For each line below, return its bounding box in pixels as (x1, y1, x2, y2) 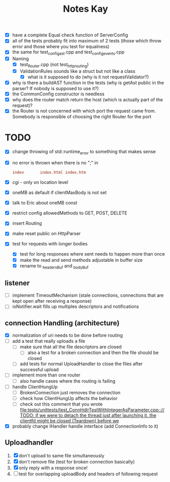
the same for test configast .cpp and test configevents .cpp (12, 49, 125, 56)
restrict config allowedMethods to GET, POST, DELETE (12, 210, 128, 216)
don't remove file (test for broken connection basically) (18, 458, 135, 465)
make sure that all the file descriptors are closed (19, 344, 122, 350)
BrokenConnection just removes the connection (19, 389, 121, 395)
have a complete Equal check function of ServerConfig (12, 32, 129, 38)
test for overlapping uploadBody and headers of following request (18, 471, 158, 477)
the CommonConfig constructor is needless (12, 91, 104, 97)
